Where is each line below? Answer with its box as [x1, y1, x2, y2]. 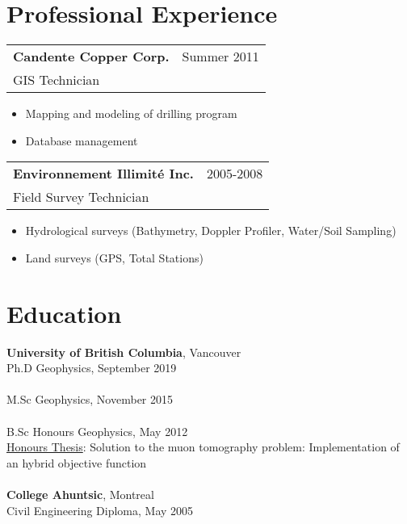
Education [6, 296, 122, 329]
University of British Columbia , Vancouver [6, 343, 241, 360]
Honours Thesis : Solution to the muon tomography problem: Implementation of [6, 438, 400, 455]
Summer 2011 [182, 47, 259, 66]
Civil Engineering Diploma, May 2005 [6, 501, 194, 518]
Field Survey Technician [13, 187, 149, 207]
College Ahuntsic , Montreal [6, 485, 154, 502]
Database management [25, 132, 138, 149]
